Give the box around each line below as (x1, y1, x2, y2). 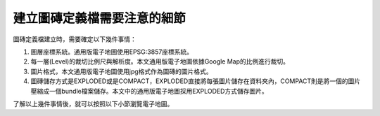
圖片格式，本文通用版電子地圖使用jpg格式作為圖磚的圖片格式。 (30, 67, 213, 75)
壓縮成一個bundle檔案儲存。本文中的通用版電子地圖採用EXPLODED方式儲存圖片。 (30, 87, 268, 95)
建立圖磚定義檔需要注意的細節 (13, 10, 186, 26)
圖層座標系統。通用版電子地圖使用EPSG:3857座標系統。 (30, 48, 194, 56)
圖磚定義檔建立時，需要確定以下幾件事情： (13, 35, 137, 43)
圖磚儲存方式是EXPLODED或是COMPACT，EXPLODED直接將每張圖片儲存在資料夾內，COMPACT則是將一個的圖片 (30, 77, 361, 85)
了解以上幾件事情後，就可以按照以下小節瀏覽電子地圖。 (13, 99, 174, 108)
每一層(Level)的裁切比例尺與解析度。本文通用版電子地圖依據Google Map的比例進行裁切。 (30, 57, 290, 66)
